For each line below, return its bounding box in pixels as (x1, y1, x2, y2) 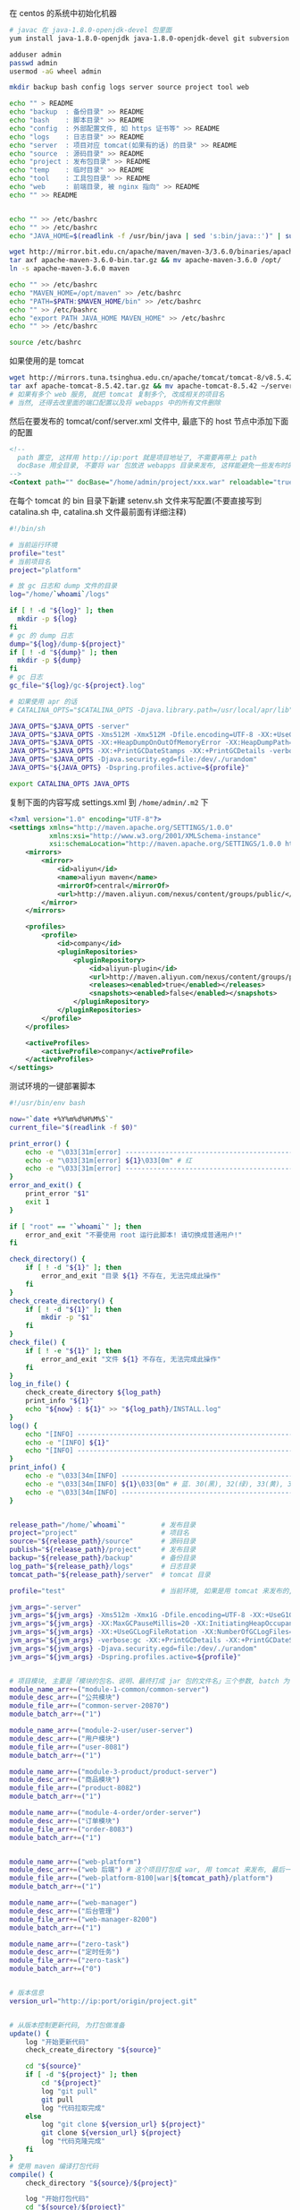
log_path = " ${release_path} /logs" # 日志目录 (9, 1562, 196, 1571)
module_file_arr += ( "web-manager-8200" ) (9, 1914, 158, 1923)
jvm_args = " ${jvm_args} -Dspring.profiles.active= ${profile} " (9, 1652, 242, 1661)
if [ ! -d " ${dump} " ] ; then (9, 647, 118, 656)
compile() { (9, 2170, 54, 2179)
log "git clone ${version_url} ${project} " (41, 2120, 205, 2129)
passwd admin (9, 58, 58, 67)
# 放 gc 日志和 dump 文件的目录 (9, 581, 118, 591)
